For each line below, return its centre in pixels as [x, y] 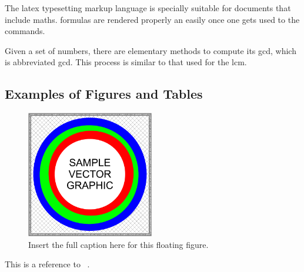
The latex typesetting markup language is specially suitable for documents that [148, 8]
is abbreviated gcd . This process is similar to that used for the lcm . [126, 62]
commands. [25, 31]
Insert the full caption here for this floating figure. [118, 244]
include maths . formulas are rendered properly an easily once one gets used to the [152, 19]
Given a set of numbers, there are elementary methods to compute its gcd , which [151, 50]
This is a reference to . [47, 264]
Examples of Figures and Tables [104, 94]
